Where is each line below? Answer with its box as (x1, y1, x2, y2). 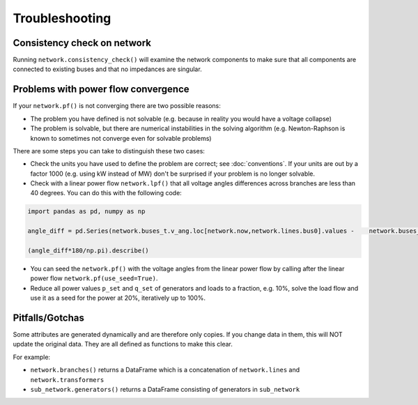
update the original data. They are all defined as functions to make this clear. (13, 340, 233, 349)
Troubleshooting (13, 10, 111, 26)
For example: (13, 353, 51, 361)
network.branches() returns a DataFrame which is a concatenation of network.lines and (30, 366, 300, 374)
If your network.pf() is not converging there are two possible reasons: (13, 102, 221, 110)
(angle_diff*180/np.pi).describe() (27, 247, 149, 254)
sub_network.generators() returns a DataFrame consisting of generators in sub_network (30, 385, 300, 394)
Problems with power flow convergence (13, 84, 189, 95)
